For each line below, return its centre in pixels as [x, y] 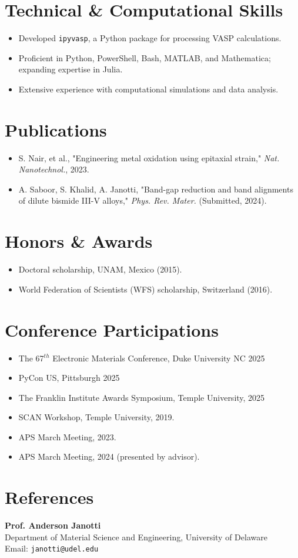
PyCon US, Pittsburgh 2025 [69, 378]
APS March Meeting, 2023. [67, 436]
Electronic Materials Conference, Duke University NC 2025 [159, 358]
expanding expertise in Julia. [71, 69]
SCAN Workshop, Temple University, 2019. [96, 417]
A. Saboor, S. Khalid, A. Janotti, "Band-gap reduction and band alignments [156, 189]
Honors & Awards [79, 241]
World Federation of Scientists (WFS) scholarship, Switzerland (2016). [145, 289]
